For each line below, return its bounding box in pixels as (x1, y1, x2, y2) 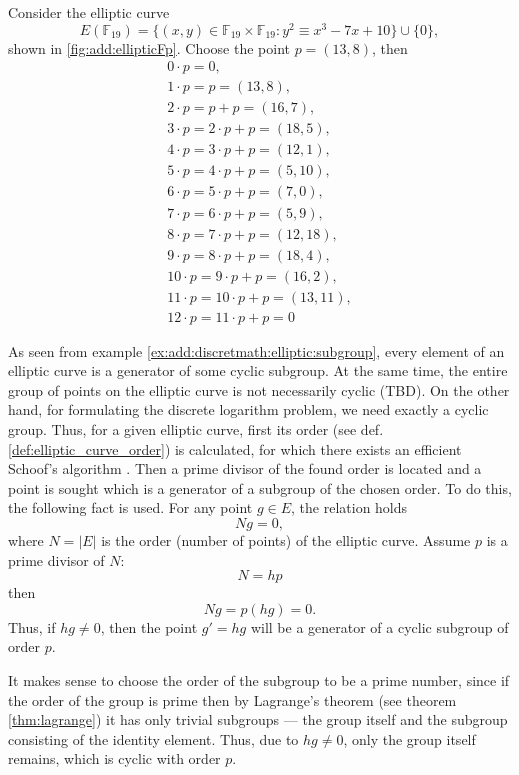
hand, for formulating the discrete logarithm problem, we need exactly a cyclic (8, 399, 489, 420)
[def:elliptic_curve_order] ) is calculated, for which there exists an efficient (8, 438, 462, 459)
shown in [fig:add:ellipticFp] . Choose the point (8, 37, 290, 58)
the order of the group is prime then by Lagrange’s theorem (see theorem (8, 689, 457, 710)
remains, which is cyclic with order (8, 748, 221, 769)
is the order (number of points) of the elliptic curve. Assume (101, 530, 471, 551)
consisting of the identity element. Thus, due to (8, 728, 299, 749)
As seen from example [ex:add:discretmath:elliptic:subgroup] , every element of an (8, 340, 505, 361)
